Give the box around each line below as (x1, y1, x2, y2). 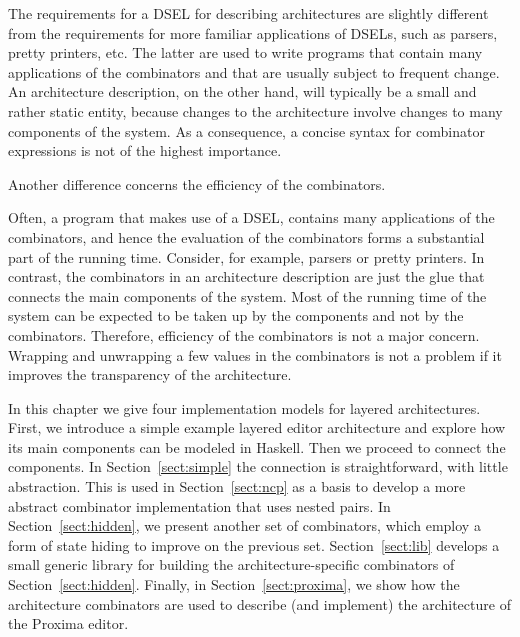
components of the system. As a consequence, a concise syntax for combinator (8, 120, 485, 141)
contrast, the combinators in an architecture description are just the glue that (8, 266, 485, 287)
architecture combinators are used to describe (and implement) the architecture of (8, 593, 511, 614)
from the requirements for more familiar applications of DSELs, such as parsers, (8, 22, 498, 43)
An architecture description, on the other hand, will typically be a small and (8, 81, 477, 102)
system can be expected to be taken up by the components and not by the (8, 305, 464, 326)
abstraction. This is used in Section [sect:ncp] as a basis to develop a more (8, 476, 466, 497)
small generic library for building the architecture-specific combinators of (8, 554, 455, 575)
